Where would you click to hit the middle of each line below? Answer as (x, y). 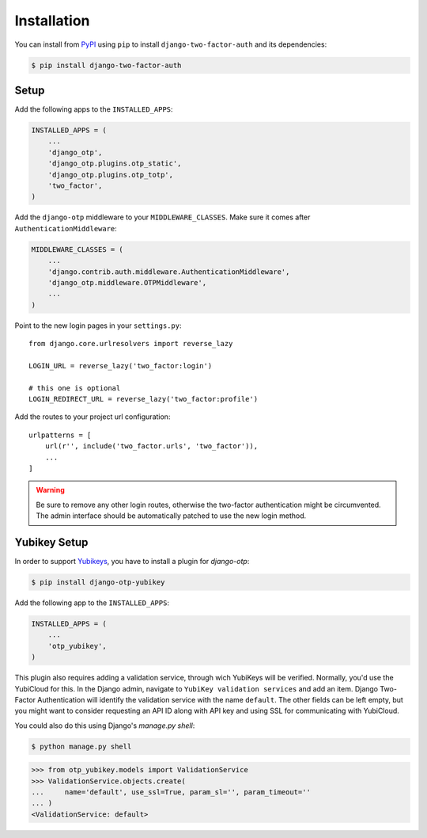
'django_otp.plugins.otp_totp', (111, 175)
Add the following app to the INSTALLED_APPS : (92, 603)
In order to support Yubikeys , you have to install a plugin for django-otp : (132, 562)
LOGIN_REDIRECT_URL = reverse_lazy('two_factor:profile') (144, 399)
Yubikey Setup (51, 542)
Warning (50, 490)
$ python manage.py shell (81, 746)
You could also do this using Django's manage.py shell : (105, 726)
